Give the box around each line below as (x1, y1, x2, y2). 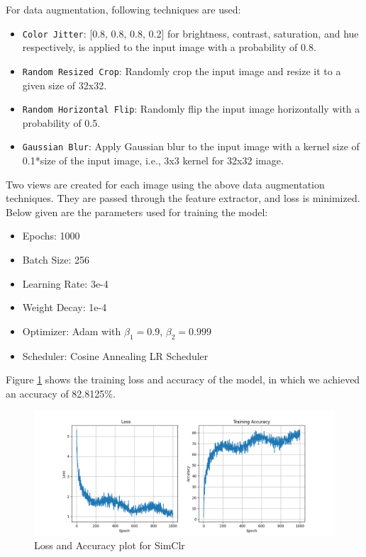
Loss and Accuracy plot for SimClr (34, 538, 185, 553)
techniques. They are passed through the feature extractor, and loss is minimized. (6, 191, 360, 206)
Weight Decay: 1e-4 (22, 300, 107, 315)
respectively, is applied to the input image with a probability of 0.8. (22, 40, 316, 55)
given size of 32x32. (22, 77, 107, 92)
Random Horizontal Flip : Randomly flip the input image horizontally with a (22, 101, 360, 116)
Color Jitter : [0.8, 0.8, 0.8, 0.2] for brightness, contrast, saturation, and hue (22, 26, 359, 40)
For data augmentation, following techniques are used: (6, 2, 241, 16)
